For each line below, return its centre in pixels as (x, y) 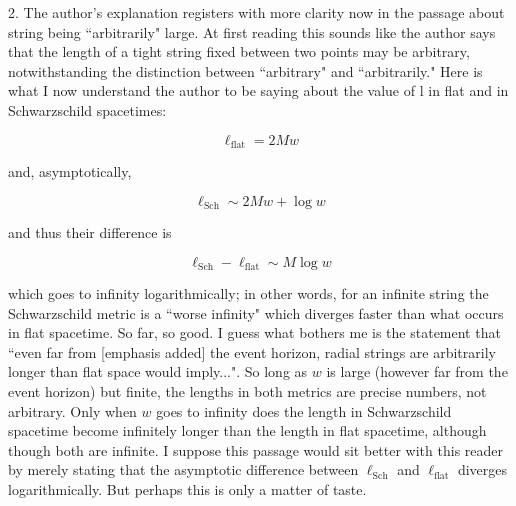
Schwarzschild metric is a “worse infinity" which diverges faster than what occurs (256, 312)
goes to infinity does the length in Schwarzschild (304, 410)
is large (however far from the (417, 371)
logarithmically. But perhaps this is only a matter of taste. (187, 489)
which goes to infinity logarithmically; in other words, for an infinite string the (248, 293)
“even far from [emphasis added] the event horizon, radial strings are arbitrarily (252, 351)
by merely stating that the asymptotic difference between (183, 469)
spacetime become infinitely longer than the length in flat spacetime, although (247, 430)
